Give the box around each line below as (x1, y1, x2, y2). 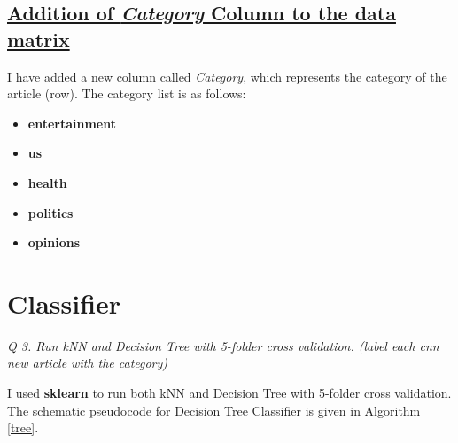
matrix (7, 25, 70, 52)
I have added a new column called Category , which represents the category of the (7, 66, 447, 85)
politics (27, 203, 74, 221)
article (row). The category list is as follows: (7, 84, 246, 103)
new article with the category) (7, 354, 168, 372)
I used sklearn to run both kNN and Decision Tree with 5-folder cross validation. (7, 384, 452, 402)
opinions (27, 233, 81, 252)
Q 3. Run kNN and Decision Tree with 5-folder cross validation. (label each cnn (7, 336, 439, 354)
